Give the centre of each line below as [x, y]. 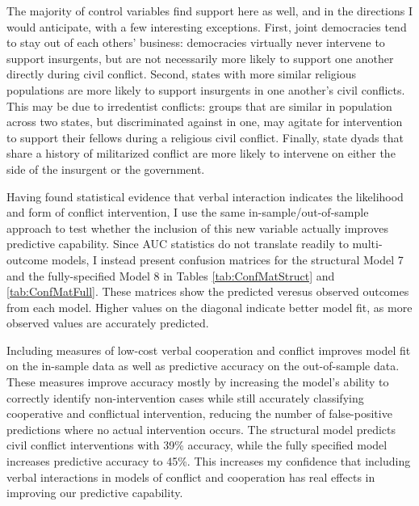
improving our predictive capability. [95, 493]
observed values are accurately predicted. [108, 323]
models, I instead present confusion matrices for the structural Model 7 [227, 259]
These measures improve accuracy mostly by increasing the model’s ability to [198, 382]
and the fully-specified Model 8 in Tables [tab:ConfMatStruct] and [171, 275]
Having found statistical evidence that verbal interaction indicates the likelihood [205, 196]
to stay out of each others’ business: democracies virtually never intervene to [196, 42]
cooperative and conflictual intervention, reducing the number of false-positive [199, 413]
